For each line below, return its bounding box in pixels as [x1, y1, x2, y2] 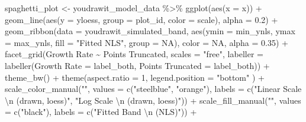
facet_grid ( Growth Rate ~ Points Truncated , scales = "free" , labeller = [5, 48, 263, 60]
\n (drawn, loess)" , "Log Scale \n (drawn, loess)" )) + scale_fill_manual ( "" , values [5, 94, 301, 106]
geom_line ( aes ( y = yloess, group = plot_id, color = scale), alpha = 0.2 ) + [5, 13, 278, 25]
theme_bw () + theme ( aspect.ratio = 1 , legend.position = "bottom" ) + [5, 71, 265, 83]
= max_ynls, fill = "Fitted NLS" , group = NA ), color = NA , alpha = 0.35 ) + [5, 36, 289, 48]
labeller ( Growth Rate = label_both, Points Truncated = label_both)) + [5, 59, 270, 71]
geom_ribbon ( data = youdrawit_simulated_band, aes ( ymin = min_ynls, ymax [5, 25, 295, 37]
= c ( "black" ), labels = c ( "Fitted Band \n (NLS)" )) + [5, 105, 197, 118]
